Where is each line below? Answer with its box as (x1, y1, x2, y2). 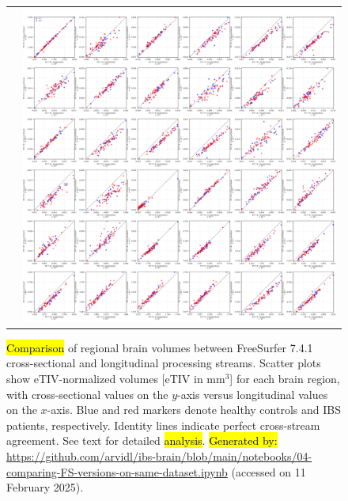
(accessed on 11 (231, 463, 306, 480)
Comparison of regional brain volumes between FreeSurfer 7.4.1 (6, 339, 313, 355)
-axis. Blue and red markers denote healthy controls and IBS (47, 401, 341, 418)
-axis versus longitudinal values (177, 385, 328, 402)
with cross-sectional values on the (6, 385, 168, 402)
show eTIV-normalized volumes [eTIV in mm (6, 370, 225, 387)
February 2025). (6, 479, 84, 495)
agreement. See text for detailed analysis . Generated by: (6, 432, 278, 449)
